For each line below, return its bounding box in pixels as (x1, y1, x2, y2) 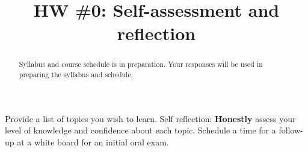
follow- (279, 124, 303, 136)
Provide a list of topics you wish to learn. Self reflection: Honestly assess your (5, 112, 296, 124)
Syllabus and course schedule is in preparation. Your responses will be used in (19, 59, 263, 69)
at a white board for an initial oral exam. (17, 135, 169, 148)
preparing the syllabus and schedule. (19, 69, 134, 80)
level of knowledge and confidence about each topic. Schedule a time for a (5, 124, 276, 136)
